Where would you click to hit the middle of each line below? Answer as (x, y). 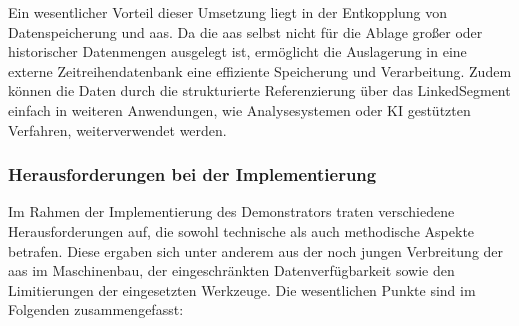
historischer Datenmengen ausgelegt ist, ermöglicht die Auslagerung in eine (237, 51)
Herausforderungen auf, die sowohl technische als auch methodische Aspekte (241, 230)
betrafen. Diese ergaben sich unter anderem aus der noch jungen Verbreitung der (256, 250)
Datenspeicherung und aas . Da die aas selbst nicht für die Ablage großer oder (245, 31)
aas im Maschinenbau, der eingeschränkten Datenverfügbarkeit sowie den (231, 270)
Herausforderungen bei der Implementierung (192, 174)
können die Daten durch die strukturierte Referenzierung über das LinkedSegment (259, 90)
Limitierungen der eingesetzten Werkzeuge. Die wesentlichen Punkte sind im (242, 289)
